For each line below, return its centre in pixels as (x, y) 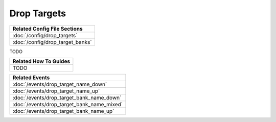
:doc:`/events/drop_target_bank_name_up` (63, 111)
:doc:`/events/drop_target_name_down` (60, 84)
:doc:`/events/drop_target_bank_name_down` (67, 97)
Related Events (31, 78)
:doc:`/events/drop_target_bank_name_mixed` (67, 104)
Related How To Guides (41, 61)
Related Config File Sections (48, 29)
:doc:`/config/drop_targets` (45, 35)
